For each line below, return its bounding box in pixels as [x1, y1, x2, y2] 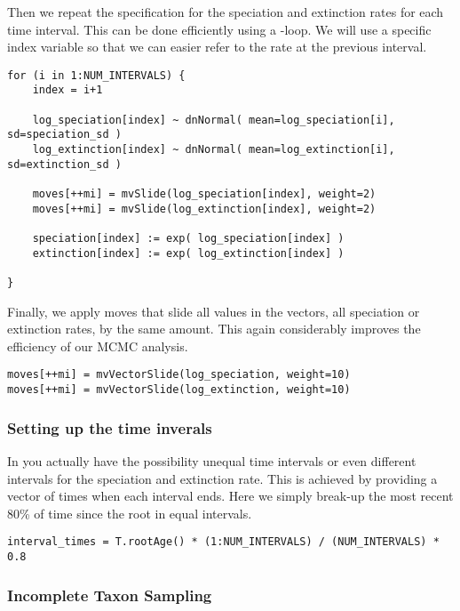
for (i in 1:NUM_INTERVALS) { [7, 68, 186, 82]
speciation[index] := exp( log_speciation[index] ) [32, 232, 345, 245]
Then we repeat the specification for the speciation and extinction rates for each [7, 3, 444, 20]
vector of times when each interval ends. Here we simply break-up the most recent [7, 486, 454, 505]
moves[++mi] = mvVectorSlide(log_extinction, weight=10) [7, 383, 351, 397]
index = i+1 [32, 84, 103, 97]
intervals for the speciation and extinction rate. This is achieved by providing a [7, 469, 438, 487]
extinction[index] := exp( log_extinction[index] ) [32, 246, 345, 260]
